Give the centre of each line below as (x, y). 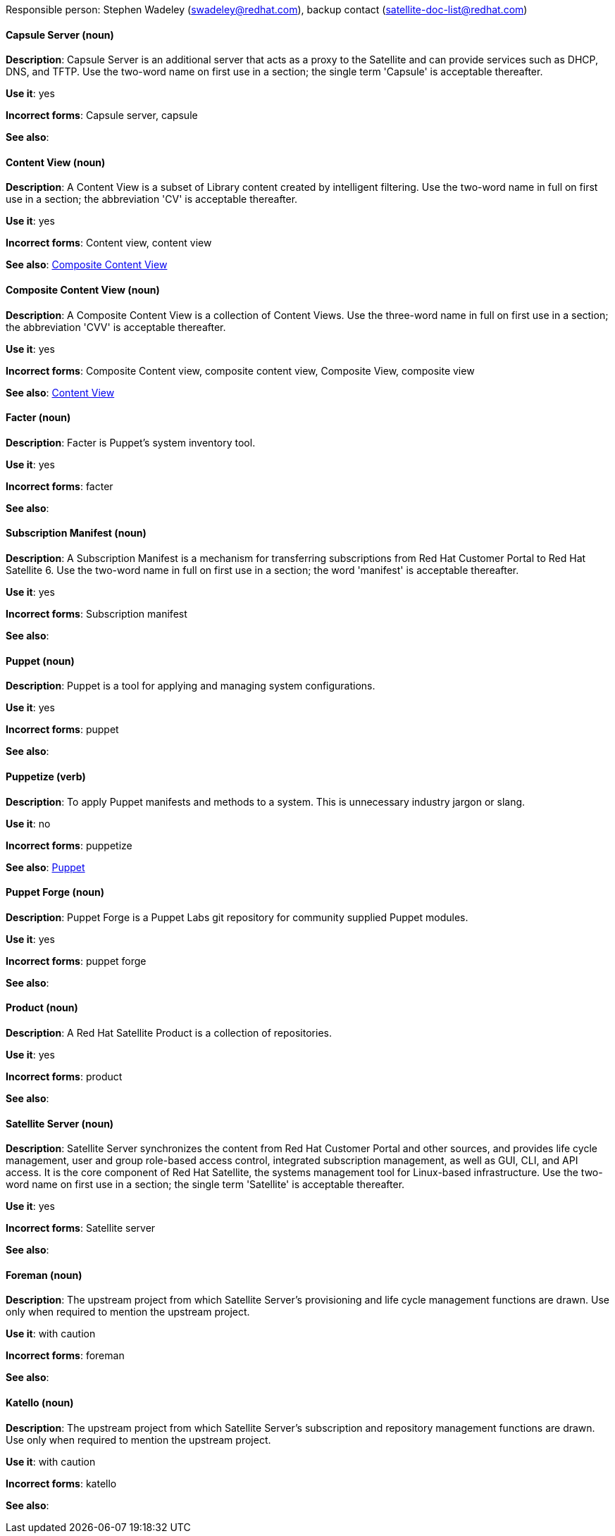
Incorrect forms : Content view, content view (109, 243)
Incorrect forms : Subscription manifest (97, 614)
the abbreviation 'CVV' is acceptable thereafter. (116, 327)
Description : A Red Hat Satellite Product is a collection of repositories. (169, 1032)
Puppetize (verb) (46, 776)
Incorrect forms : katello (61, 1483)
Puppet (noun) (40, 661)
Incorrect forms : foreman (65, 1356)
